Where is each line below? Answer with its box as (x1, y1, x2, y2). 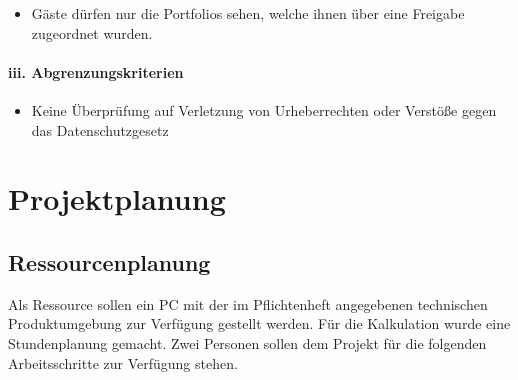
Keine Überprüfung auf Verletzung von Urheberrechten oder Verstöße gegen (31, 99, 497, 120)
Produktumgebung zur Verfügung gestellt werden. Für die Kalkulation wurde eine (8, 313, 511, 334)
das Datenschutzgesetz (31, 119, 169, 140)
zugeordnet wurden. (31, 22, 153, 43)
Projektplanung (8, 178, 226, 219)
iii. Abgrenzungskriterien (8, 61, 184, 82)
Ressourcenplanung (8, 246, 211, 277)
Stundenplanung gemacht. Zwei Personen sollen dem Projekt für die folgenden (8, 332, 487, 353)
